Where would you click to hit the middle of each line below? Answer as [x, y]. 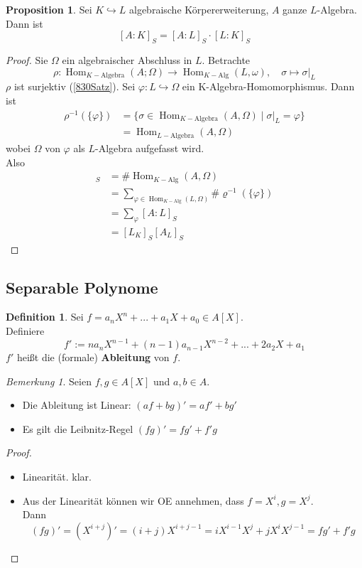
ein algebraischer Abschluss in [127, 59]
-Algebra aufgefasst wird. [150, 148]
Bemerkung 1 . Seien [49, 381]
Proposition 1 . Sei [49, 9]
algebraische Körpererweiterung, [199, 9]
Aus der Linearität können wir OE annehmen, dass [133, 500]
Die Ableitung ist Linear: [77, 405]
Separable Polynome [82, 287]
